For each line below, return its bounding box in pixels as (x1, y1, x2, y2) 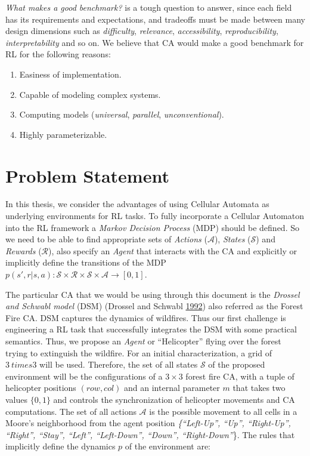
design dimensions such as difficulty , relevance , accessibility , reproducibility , (5, 24, 278, 37)
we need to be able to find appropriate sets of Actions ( (5, 233, 207, 245)
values (5, 393, 28, 405)
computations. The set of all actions (5, 405, 137, 417)
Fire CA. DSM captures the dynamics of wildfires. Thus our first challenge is (5, 311, 286, 323)
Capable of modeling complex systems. (19, 88, 161, 100)
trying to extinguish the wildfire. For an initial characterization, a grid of (5, 346, 272, 359)
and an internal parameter (124, 381, 220, 394)
